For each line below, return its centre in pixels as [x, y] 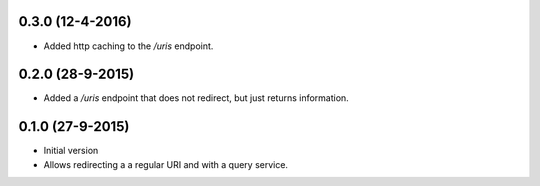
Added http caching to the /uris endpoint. [128, 46]
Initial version [71, 151]
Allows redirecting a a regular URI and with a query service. [166, 164]
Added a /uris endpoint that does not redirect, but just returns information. [196, 98]
